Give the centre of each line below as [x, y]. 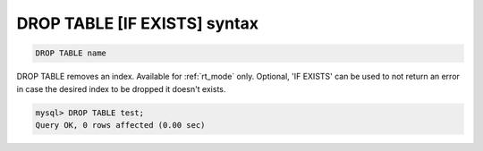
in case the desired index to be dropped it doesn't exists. [121, 88]
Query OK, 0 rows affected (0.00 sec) [120, 125]
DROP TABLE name [71, 53]
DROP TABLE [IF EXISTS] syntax [138, 23]
